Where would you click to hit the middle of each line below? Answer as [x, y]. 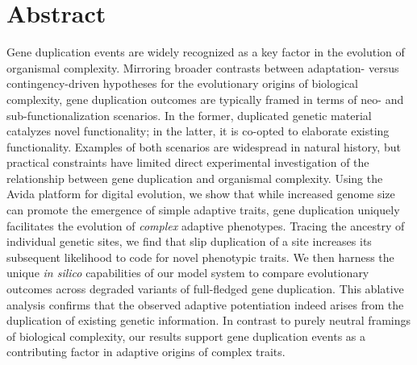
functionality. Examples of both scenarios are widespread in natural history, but [204, 146]
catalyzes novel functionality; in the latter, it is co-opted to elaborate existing [198, 131]
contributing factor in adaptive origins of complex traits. [146, 352]
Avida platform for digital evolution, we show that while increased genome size [201, 194]
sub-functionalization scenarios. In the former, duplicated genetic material [189, 115]
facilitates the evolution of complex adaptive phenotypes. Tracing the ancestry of [206, 225]
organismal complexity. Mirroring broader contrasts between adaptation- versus [203, 67]
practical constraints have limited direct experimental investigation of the [188, 162]
